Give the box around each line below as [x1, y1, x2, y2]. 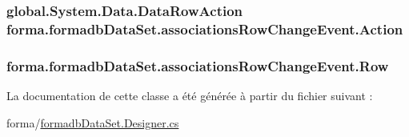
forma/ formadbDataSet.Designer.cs [6, 114, 179, 131]
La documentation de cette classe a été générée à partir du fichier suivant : [6, 87, 373, 103]
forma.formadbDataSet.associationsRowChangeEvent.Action [6, 18, 403, 38]
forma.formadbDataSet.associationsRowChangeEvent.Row [6, 55, 389, 75]
